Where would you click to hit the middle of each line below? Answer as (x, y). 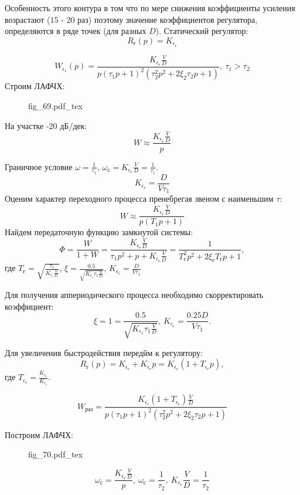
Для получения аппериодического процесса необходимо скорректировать (134, 295)
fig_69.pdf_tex (55, 105)
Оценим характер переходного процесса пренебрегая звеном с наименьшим (139, 199)
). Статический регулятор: (202, 31)
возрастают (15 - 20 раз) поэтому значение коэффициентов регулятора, (131, 19)
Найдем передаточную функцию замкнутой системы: (99, 232)
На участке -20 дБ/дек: (46, 125)
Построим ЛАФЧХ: (39, 434)
